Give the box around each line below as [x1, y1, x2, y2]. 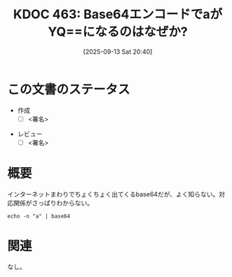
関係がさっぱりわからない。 [13, 199, 93, 207]
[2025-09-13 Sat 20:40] [83, 47, 153, 56]
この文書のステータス [7, 81, 131, 97]
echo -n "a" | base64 [7, 213, 71, 220]
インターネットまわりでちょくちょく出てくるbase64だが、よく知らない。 [7, 190, 219, 198]
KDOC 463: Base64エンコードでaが [13, 6, 223, 22]
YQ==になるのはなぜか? [48, 24, 188, 40]
